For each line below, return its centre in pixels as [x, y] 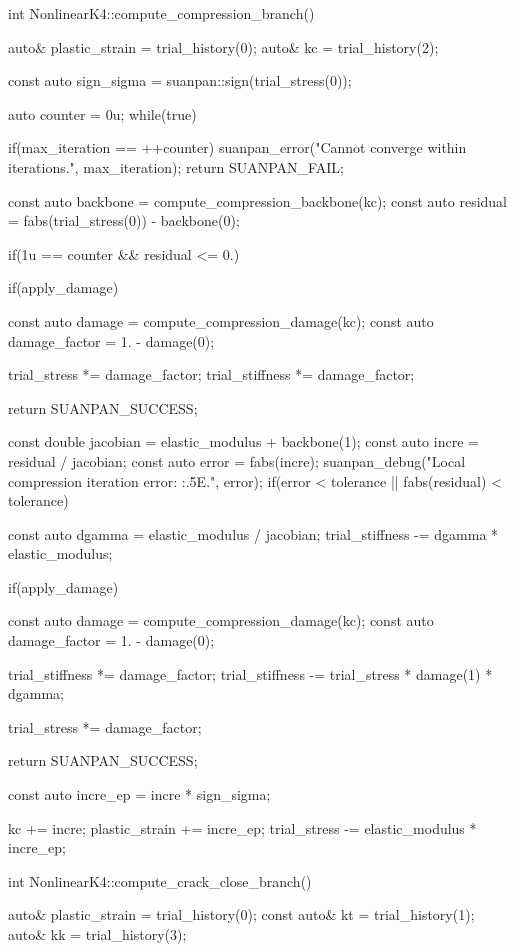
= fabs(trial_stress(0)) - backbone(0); [124, 220]
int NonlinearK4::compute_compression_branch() [161, 13]
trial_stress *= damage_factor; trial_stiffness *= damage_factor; [211, 374]
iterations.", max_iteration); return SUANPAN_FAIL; [176, 166]
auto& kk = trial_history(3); [97, 934]
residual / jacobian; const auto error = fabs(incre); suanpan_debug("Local [237, 460]
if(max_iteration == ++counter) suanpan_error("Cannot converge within [237, 147]
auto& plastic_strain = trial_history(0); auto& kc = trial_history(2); [223, 46]
